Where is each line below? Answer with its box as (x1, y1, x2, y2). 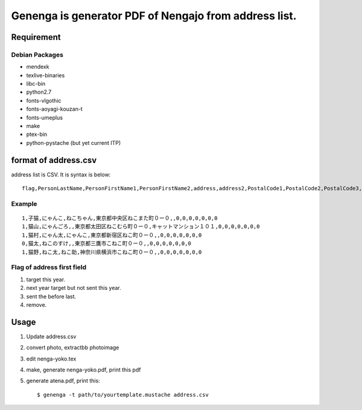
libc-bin (26, 80, 46, 88)
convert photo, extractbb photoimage (26, 344, 119, 351)
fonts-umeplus (26, 114, 63, 121)
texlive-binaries (26, 71, 65, 78)
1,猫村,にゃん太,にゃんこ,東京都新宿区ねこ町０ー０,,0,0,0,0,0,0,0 (22, 231, 202, 239)
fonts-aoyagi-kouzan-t (26, 106, 83, 113)
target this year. (26, 275, 66, 283)
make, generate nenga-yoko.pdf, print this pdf (26, 366, 141, 374)
